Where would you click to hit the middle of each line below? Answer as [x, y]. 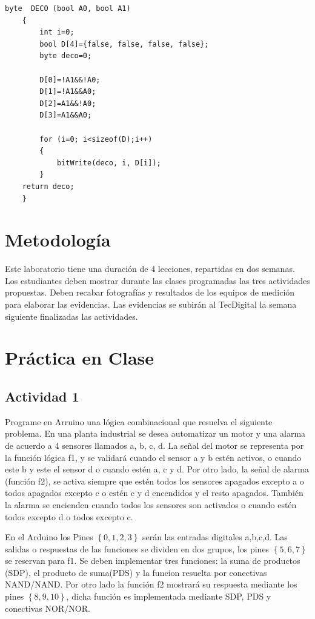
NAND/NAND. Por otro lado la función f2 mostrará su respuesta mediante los [151, 584]
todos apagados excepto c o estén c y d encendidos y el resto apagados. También [154, 493]
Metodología [58, 240]
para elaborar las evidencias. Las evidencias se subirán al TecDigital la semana [151, 304]
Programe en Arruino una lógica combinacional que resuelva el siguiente [139, 421]
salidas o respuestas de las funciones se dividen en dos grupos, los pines [137, 548]
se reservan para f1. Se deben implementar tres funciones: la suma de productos [153, 561]
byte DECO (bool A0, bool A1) [68, 8]
